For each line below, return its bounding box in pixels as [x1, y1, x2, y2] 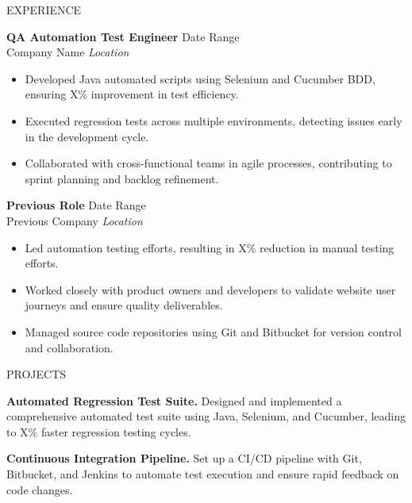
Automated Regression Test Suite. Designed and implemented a [6, 392, 342, 409]
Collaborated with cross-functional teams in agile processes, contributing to [25, 155, 392, 171]
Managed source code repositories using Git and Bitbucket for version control [25, 323, 402, 340]
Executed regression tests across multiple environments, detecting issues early [25, 112, 402, 129]
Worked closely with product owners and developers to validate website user [25, 281, 396, 298]
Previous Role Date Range [6, 197, 146, 213]
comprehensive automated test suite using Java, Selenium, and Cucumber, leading [6, 408, 406, 424]
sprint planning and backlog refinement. [25, 170, 219, 186]
